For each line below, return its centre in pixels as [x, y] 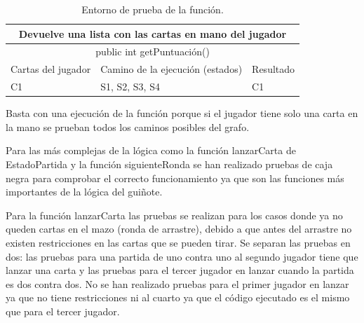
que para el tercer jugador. [63, 311]
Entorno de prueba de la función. [153, 9]
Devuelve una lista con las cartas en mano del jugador [153, 33]
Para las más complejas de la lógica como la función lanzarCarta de [151, 150]
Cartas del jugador [51, 69]
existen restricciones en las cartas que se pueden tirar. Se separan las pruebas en [178, 242]
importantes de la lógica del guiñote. [84, 192]
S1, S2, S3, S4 [130, 87]
